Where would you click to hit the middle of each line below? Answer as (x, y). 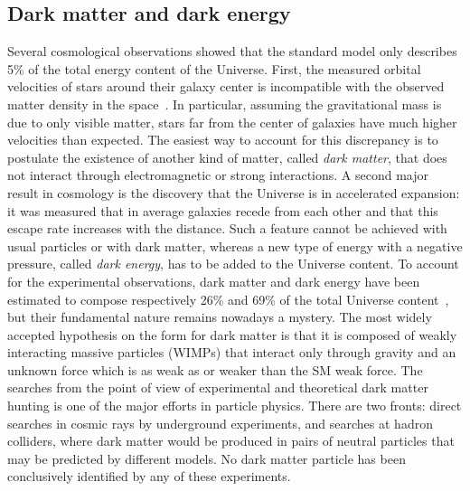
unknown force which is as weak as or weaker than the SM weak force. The (215, 369)
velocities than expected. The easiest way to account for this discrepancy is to (223, 140)
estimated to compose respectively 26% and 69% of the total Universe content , (228, 299)
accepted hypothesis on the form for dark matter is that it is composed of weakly (232, 334)
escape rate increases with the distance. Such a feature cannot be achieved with (227, 228)
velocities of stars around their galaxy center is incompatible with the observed (226, 86)
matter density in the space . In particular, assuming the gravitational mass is (225, 104)
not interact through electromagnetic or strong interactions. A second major (218, 175)
